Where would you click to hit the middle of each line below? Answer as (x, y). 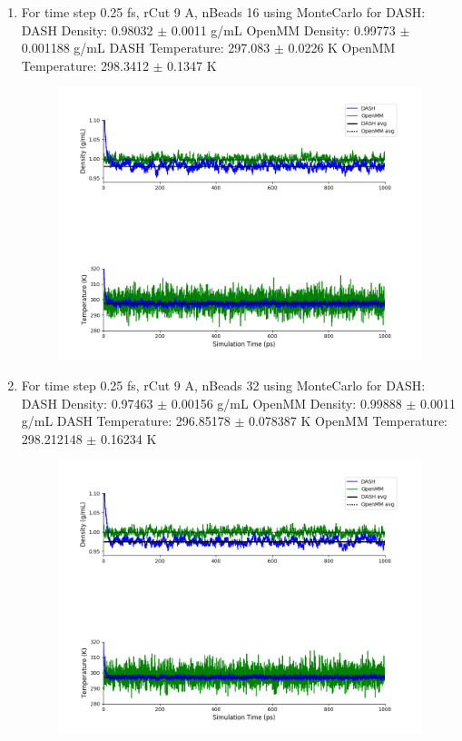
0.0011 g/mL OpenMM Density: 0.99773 (283, 30)
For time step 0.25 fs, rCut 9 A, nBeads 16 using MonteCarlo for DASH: (223, 12)
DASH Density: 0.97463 (87, 403)
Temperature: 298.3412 (85, 65)
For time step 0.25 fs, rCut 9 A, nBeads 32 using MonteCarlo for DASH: (223, 385)
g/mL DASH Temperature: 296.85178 (126, 421)
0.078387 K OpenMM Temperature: (348, 421)
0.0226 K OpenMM (342, 48)
